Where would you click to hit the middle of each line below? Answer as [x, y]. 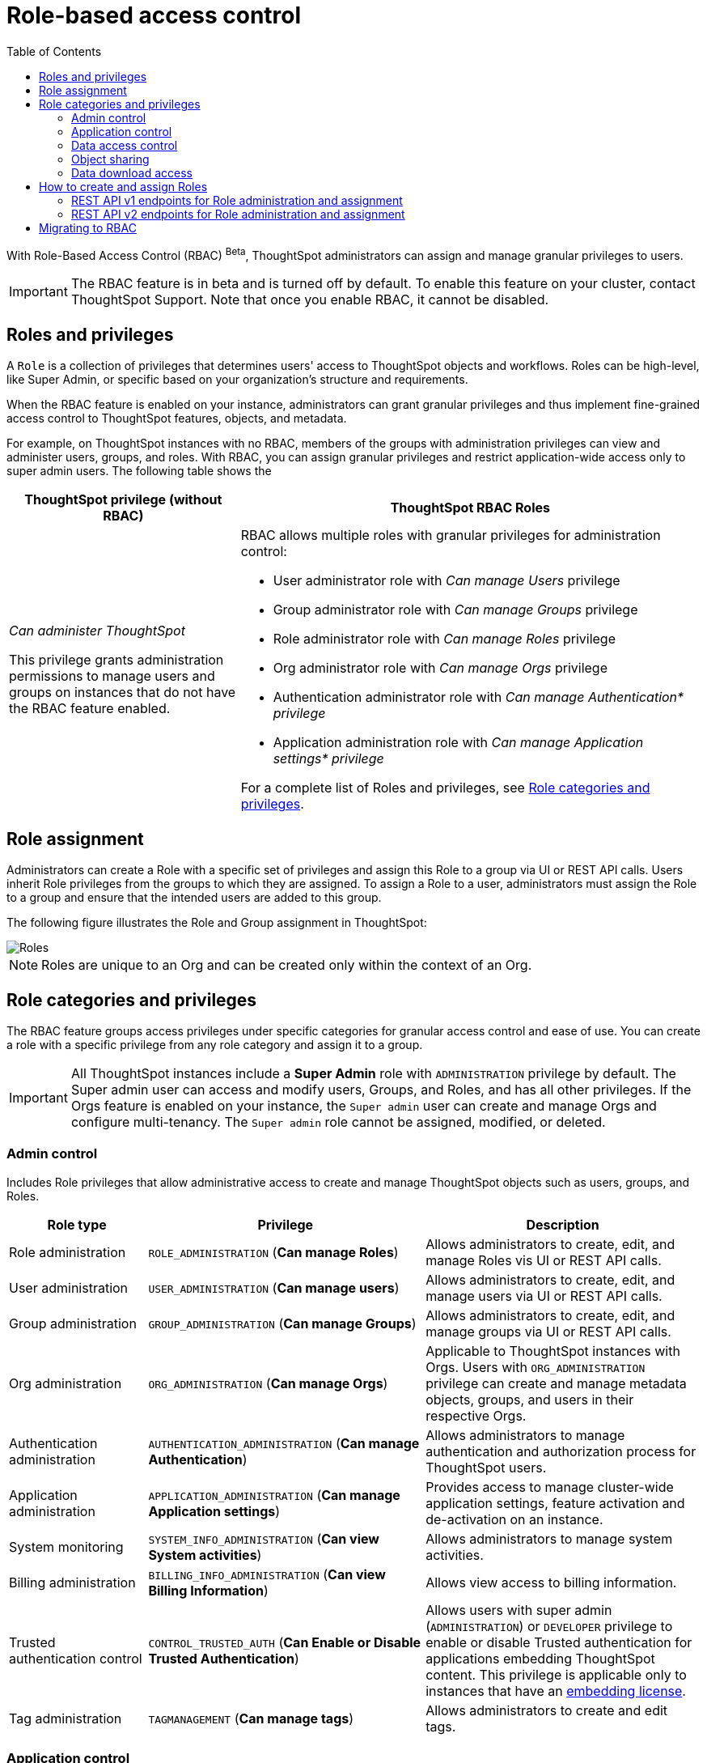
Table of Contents [54, 51]
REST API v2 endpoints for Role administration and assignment [238, 214]
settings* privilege [328, 759]
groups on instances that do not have [123, 692]
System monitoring [66, 1546]
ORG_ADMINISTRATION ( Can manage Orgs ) [268, 1383]
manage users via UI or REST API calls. [544, 1296]
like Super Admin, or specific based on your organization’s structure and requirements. [237, 380]
